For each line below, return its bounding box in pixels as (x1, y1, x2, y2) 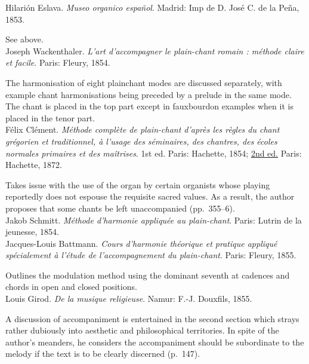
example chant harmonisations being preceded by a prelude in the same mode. (5, 88, 292, 100)
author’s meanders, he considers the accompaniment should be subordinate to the (5, 335, 304, 348)
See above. (5, 33, 44, 45)
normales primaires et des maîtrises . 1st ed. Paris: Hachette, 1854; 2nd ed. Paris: (5, 146, 302, 159)
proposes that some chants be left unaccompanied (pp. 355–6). (5, 201, 235, 214)
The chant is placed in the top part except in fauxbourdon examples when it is (5, 100, 293, 112)
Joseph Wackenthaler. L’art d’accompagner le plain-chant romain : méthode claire (5, 44, 304, 57)
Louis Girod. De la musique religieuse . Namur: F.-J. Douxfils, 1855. (5, 292, 252, 305)
